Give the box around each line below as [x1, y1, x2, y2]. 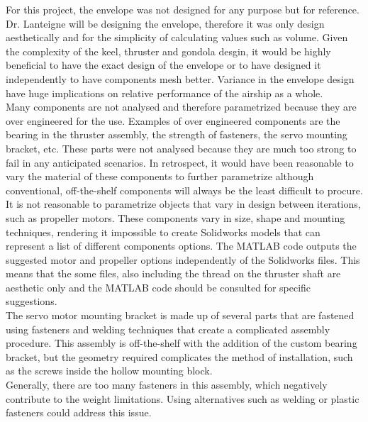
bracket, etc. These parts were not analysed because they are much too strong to [6, 140, 357, 155]
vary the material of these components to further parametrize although [6, 169, 314, 184]
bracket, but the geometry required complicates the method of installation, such [6, 349, 353, 364]
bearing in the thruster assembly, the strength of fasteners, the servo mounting [6, 127, 347, 142]
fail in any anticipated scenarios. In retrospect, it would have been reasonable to [6, 155, 354, 170]
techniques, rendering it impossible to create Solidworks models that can [6, 224, 320, 239]
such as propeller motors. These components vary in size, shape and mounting [6, 210, 345, 225]
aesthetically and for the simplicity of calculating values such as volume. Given [6, 30, 348, 45]
